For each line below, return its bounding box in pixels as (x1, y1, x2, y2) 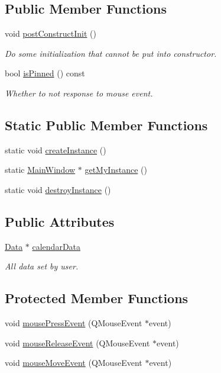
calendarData (32, 240, 81, 252)
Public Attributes (5, 212, 115, 230)
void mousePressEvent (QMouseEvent (5, 317, 142, 329)
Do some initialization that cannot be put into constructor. (5, 47, 217, 59)
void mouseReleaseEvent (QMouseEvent (5, 336, 150, 349)
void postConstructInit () (5, 27, 97, 40)
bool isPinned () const (5, 67, 85, 79)
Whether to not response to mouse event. (5, 86, 153, 99)
